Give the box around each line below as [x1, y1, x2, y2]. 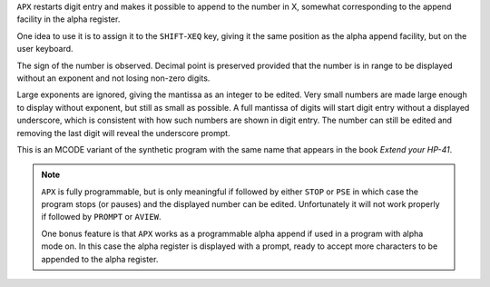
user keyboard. [16, 44, 73, 54]
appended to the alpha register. [41, 253, 159, 264]
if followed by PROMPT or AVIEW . [41, 212, 162, 223]
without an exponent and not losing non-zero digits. [16, 73, 211, 84]
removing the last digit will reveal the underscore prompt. [16, 127, 230, 138]
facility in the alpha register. [16, 14, 121, 25]
